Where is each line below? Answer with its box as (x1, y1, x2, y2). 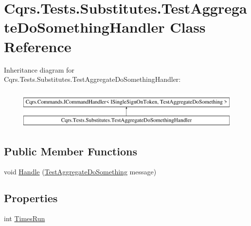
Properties (4, 190, 58, 206)
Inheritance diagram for (4, 64, 74, 75)
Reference (4, 36, 72, 56)
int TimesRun (4, 213, 45, 223)
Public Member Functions (4, 144, 137, 159)
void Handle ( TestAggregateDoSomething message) (4, 167, 157, 177)
